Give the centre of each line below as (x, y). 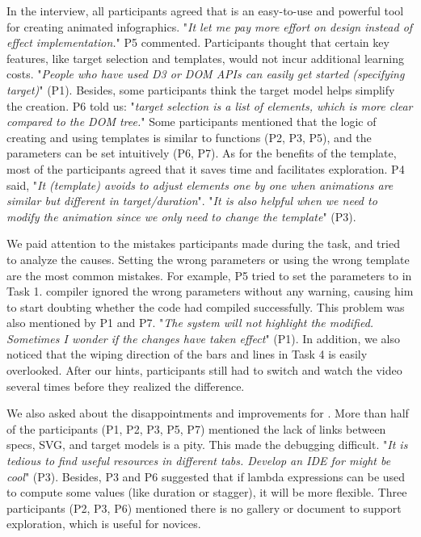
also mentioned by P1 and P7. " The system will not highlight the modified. (190, 323)
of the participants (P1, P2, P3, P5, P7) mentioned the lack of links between (196, 428)
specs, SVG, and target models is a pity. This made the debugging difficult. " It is (207, 445)
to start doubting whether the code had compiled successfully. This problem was (206, 306)
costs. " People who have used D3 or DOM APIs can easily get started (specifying (206, 74)
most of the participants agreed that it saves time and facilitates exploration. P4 (206, 168)
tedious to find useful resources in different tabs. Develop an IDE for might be (199, 461)
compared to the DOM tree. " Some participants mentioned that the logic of (192, 122)
